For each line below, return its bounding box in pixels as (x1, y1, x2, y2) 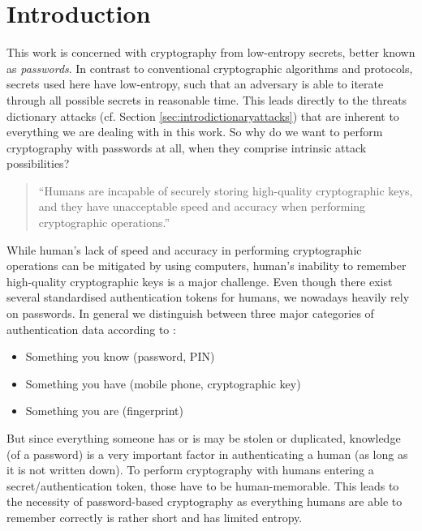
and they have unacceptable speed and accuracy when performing (38, 198, 366, 215)
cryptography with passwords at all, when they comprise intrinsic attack (6, 139, 367, 156)
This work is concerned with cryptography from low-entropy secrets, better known (6, 44, 416, 61)
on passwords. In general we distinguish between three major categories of (6, 305, 374, 322)
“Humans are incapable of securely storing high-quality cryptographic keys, (38, 182, 413, 199)
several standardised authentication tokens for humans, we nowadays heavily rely (6, 289, 410, 306)
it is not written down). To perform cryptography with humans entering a (6, 461, 374, 478)
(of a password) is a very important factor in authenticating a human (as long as (6, 445, 408, 462)
